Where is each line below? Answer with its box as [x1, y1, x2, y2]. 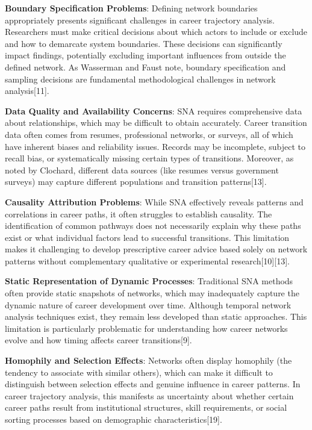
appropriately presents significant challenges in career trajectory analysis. [5, 13, 275, 26]
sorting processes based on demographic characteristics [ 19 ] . [5, 413, 222, 425]
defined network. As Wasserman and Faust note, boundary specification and [5, 60, 286, 73]
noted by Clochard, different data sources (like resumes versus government [5, 163, 279, 176]
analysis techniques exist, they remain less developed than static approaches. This [5, 310, 307, 323]
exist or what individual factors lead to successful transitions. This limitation [5, 231, 290, 243]
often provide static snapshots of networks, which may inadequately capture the [5, 287, 299, 299]
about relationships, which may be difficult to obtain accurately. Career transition [5, 116, 307, 129]
